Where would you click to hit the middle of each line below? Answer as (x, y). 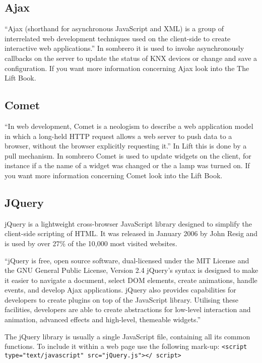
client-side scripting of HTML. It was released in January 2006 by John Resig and (131, 233)
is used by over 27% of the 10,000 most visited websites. (91, 243)
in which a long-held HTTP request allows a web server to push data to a (118, 136)
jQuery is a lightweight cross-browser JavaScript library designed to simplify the (128, 223)
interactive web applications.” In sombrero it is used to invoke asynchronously (124, 48)
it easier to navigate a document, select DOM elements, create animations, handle (131, 280)
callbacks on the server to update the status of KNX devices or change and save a (131, 58)
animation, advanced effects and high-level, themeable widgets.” (103, 319)
